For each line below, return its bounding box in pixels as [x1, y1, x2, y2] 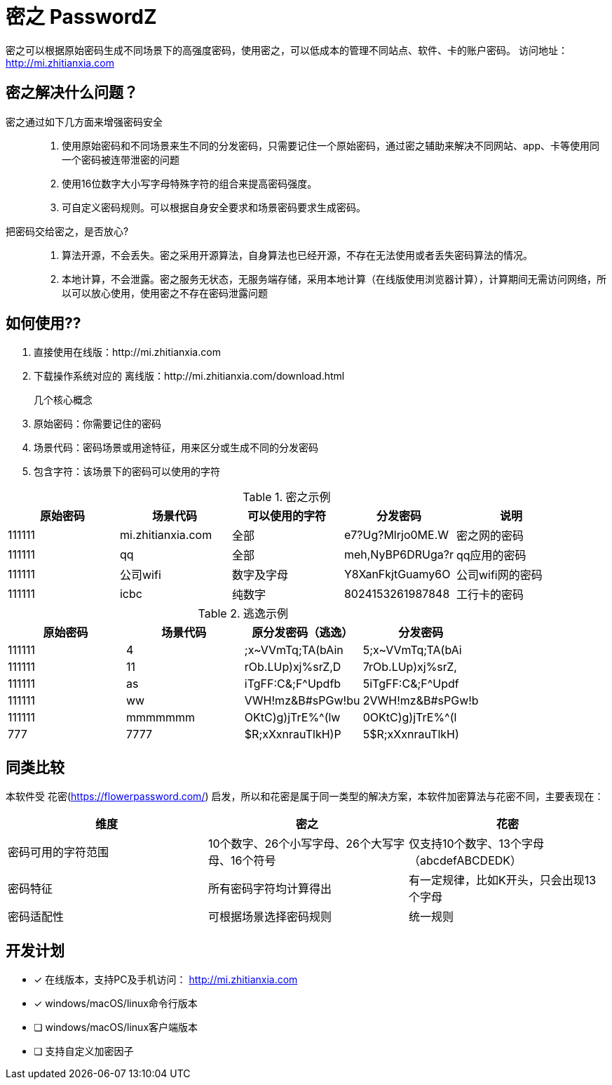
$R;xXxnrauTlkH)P [244, 727, 341, 742]
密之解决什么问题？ [6, 84, 138, 102]
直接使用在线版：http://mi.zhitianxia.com [34, 346, 221, 359]
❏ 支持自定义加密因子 [34, 1045, 134, 1058]
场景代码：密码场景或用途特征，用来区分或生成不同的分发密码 [34, 441, 318, 454]
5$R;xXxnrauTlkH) [362, 727, 459, 742]
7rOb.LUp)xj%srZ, [362, 660, 457, 674]
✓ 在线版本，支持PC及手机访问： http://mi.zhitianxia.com [34, 973, 298, 986]
